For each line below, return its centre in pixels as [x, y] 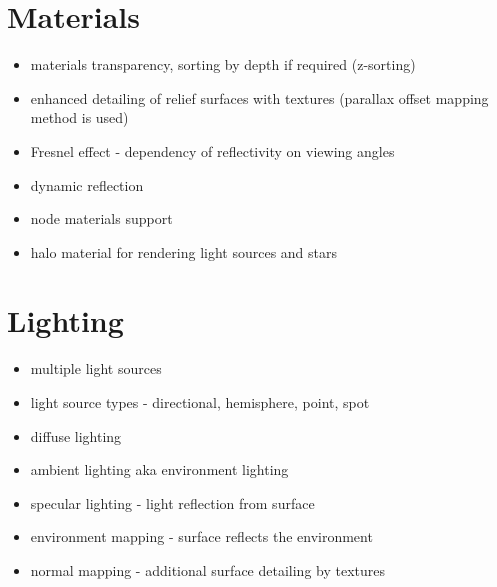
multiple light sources [96, 368]
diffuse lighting [76, 435]
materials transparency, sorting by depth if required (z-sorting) [223, 64]
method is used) [79, 117]
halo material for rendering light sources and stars [184, 251]
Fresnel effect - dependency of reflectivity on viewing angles [212, 150]
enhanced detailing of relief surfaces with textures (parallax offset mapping [259, 97]
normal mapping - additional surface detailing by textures [207, 569]
